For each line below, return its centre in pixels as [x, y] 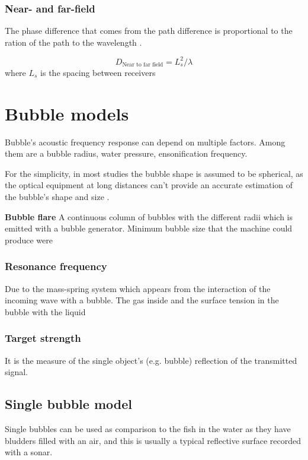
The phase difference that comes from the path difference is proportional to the [149, 31]
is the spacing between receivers [98, 72]
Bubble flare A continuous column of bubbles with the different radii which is [149, 216]
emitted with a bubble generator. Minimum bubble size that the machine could [149, 228]
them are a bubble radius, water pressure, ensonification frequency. [126, 153]
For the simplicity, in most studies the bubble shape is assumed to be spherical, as [154, 173]
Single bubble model [68, 404]
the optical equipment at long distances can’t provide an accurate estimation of [149, 185]
